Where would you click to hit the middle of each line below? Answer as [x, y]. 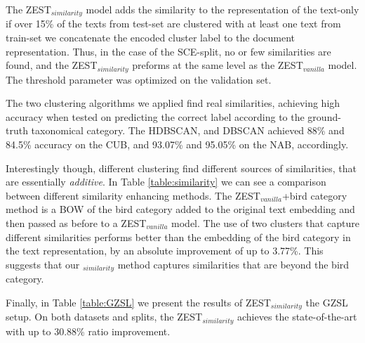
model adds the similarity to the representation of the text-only [223, 9]
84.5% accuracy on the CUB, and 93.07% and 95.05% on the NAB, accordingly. [177, 144]
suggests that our [43, 264]
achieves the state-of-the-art [297, 317]
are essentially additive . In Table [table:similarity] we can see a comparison [166, 182]
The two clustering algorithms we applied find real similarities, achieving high [173, 103]
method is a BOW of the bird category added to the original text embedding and [180, 209]
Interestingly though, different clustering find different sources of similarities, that [181, 168]
